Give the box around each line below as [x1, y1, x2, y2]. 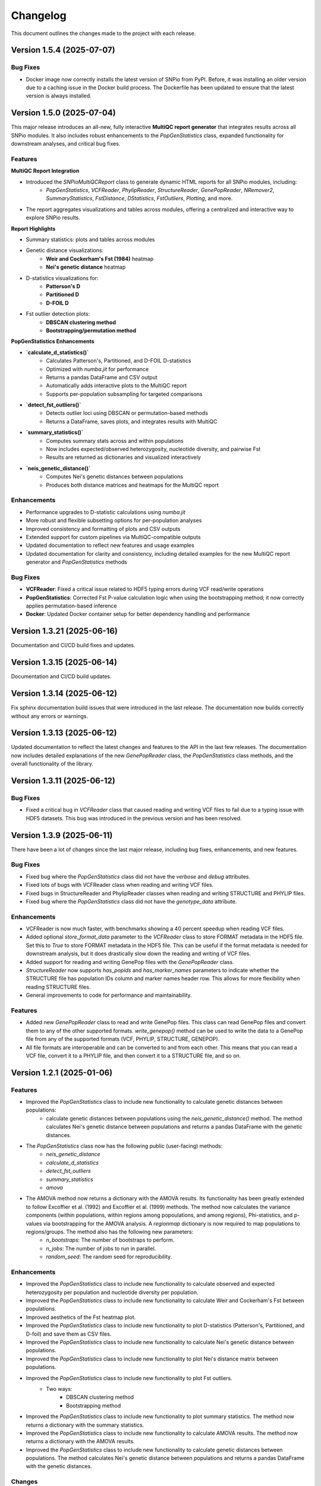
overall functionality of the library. [11, 760, 94, 767]
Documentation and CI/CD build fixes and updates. [11, 642, 136, 649]
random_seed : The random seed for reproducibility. [46, 1253, 172, 1260]
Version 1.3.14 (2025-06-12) [11, 688, 118, 698]
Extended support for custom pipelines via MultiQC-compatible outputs [26, 533, 202, 540]
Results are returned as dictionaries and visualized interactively [46, 454, 202, 461]
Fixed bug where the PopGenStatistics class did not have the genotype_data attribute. [26, 898, 237, 905]
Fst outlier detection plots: [26, 310, 90, 317]
